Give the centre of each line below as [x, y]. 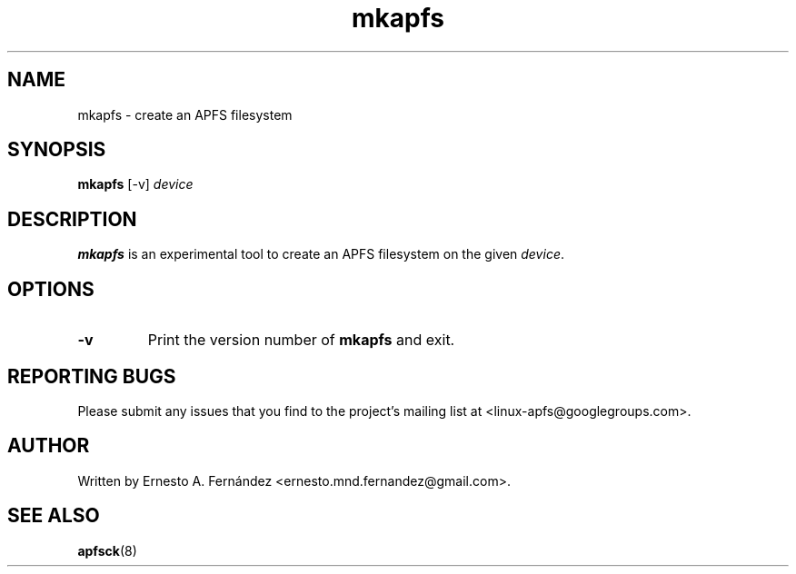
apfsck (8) [107, 550]
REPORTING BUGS [92, 376]
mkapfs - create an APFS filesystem [185, 114]
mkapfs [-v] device [135, 184]
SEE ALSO [54, 516]
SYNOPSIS [57, 150]
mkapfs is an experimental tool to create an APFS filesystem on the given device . [321, 254]
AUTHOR [49, 446]
